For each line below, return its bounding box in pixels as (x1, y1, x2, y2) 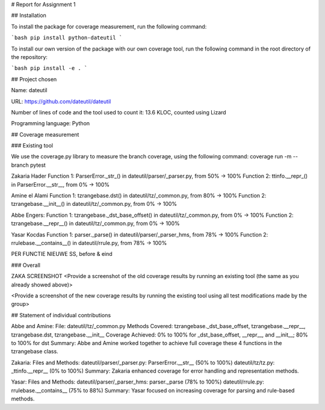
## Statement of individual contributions (11, 311, 111, 318)
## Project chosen (11, 75, 57, 82)
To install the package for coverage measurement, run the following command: (11, 23, 207, 30)
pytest (30, 161, 46, 169)
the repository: (11, 53, 48, 60)
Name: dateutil (11, 87, 48, 94)
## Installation (11, 12, 46, 19)
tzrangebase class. (11, 348, 58, 355)
